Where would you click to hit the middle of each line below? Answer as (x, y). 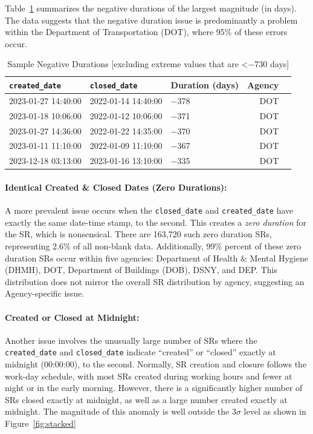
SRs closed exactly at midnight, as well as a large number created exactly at (146, 399)
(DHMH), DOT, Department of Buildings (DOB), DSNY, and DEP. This (141, 270)
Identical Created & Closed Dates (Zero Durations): (116, 187)
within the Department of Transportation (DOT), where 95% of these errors (146, 32)
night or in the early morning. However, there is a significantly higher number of (154, 388)
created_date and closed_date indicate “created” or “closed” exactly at (140, 352)
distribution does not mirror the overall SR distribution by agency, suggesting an (155, 281)
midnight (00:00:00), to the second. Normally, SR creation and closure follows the (156, 364)
